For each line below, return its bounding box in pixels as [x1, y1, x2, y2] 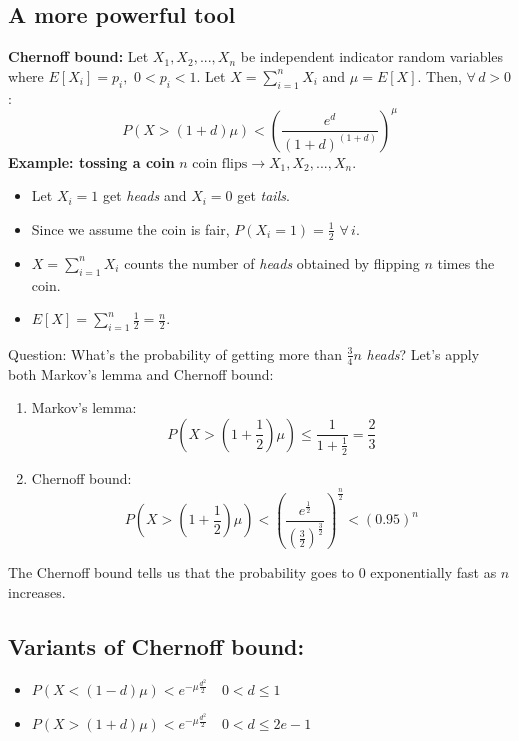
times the [437, 252, 495, 273]
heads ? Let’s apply [366, 343, 480, 364]
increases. [8, 581, 66, 602]
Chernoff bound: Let [8, 46, 149, 67]
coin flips [192, 156, 248, 171]
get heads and [102, 185, 187, 206]
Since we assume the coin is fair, [31, 218, 230, 239]
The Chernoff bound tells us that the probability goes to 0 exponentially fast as [8, 562, 497, 583]
